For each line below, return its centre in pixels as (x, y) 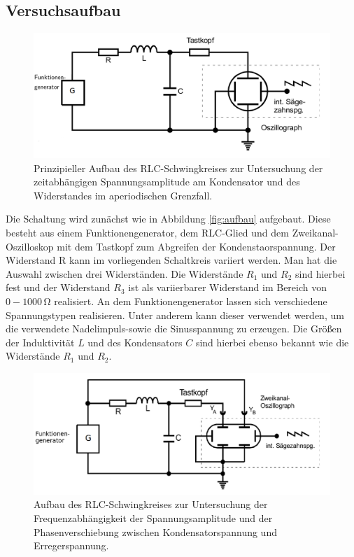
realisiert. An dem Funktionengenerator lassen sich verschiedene (191, 301)
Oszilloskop (30, 246)
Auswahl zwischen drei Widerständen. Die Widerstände (125, 273)
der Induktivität (40, 342)
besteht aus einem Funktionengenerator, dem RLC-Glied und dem (147, 233)
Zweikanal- (315, 233)
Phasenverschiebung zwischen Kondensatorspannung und (155, 531)
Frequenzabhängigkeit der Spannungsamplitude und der (153, 518)
